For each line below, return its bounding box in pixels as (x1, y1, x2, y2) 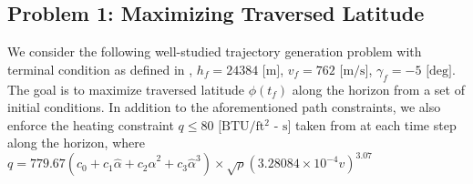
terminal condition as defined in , (7, 59, 193, 78)
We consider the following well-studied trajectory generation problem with (7, 42, 422, 61)
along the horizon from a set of (292, 79, 465, 98)
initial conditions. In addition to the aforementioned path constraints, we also (7, 97, 441, 117)
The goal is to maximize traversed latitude (7, 79, 244, 98)
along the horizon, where (7, 133, 145, 152)
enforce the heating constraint (7, 115, 174, 134)
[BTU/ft (218, 119, 265, 133)
